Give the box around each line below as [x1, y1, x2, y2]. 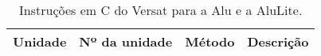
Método [185, 32, 235, 50]
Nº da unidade [79, 32, 173, 50]
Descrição [247, 32, 309, 50]
